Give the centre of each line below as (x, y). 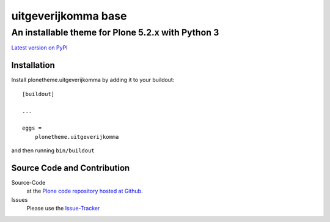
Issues (20, 199)
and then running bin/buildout (53, 150)
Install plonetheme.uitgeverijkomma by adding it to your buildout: (93, 80)
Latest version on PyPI (39, 48)
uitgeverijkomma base (69, 16)
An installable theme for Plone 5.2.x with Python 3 (115, 32)
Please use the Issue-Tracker (63, 209)
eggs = (32, 128)
